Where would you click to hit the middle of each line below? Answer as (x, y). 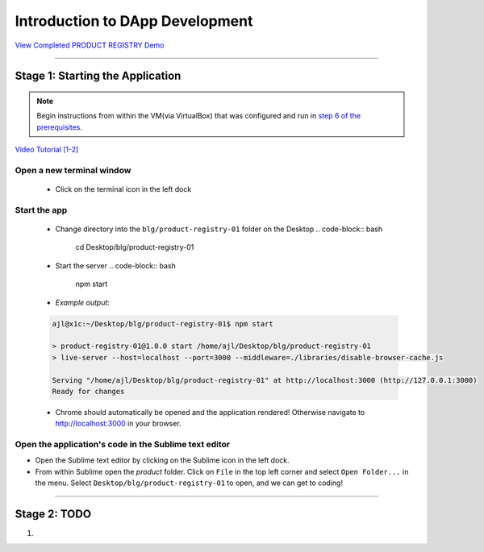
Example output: (83, 302)
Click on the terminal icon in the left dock (123, 189)
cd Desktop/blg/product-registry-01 (135, 247)
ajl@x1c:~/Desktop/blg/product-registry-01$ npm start (163, 324)
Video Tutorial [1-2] (47, 150)
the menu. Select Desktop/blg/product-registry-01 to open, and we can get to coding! (189, 483)
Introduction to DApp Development (134, 21)
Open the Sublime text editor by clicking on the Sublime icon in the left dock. (162, 460)
